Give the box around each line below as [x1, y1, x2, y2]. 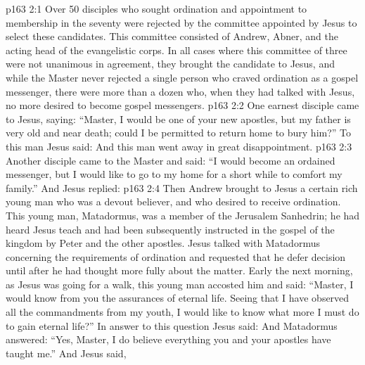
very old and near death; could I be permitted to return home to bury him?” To [6, 125, 352, 140]
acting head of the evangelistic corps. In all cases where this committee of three [6, 42, 347, 57]
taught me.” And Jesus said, [6, 345, 127, 360]
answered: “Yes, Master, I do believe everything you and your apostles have [6, 332, 331, 347]
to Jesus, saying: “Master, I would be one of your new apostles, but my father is [6, 111, 351, 126]
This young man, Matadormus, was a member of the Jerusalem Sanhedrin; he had [6, 207, 360, 222]
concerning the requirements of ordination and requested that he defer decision [6, 249, 346, 264]
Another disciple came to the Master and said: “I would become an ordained [6, 153, 335, 167]
